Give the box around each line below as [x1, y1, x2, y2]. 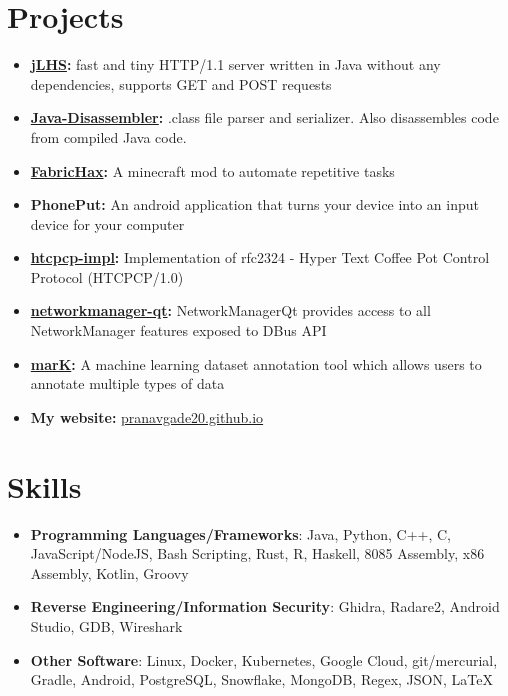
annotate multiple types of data [30, 373, 225, 394]
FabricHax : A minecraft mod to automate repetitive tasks [30, 160, 395, 181]
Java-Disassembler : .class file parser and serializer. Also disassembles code [30, 107, 499, 128]
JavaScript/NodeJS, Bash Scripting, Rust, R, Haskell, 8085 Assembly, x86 [30, 543, 485, 564]
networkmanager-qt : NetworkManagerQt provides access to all [30, 300, 431, 321]
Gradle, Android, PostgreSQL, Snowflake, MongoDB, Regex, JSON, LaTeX [30, 669, 493, 690]
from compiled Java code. [30, 126, 187, 147]
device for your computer [30, 213, 185, 234]
